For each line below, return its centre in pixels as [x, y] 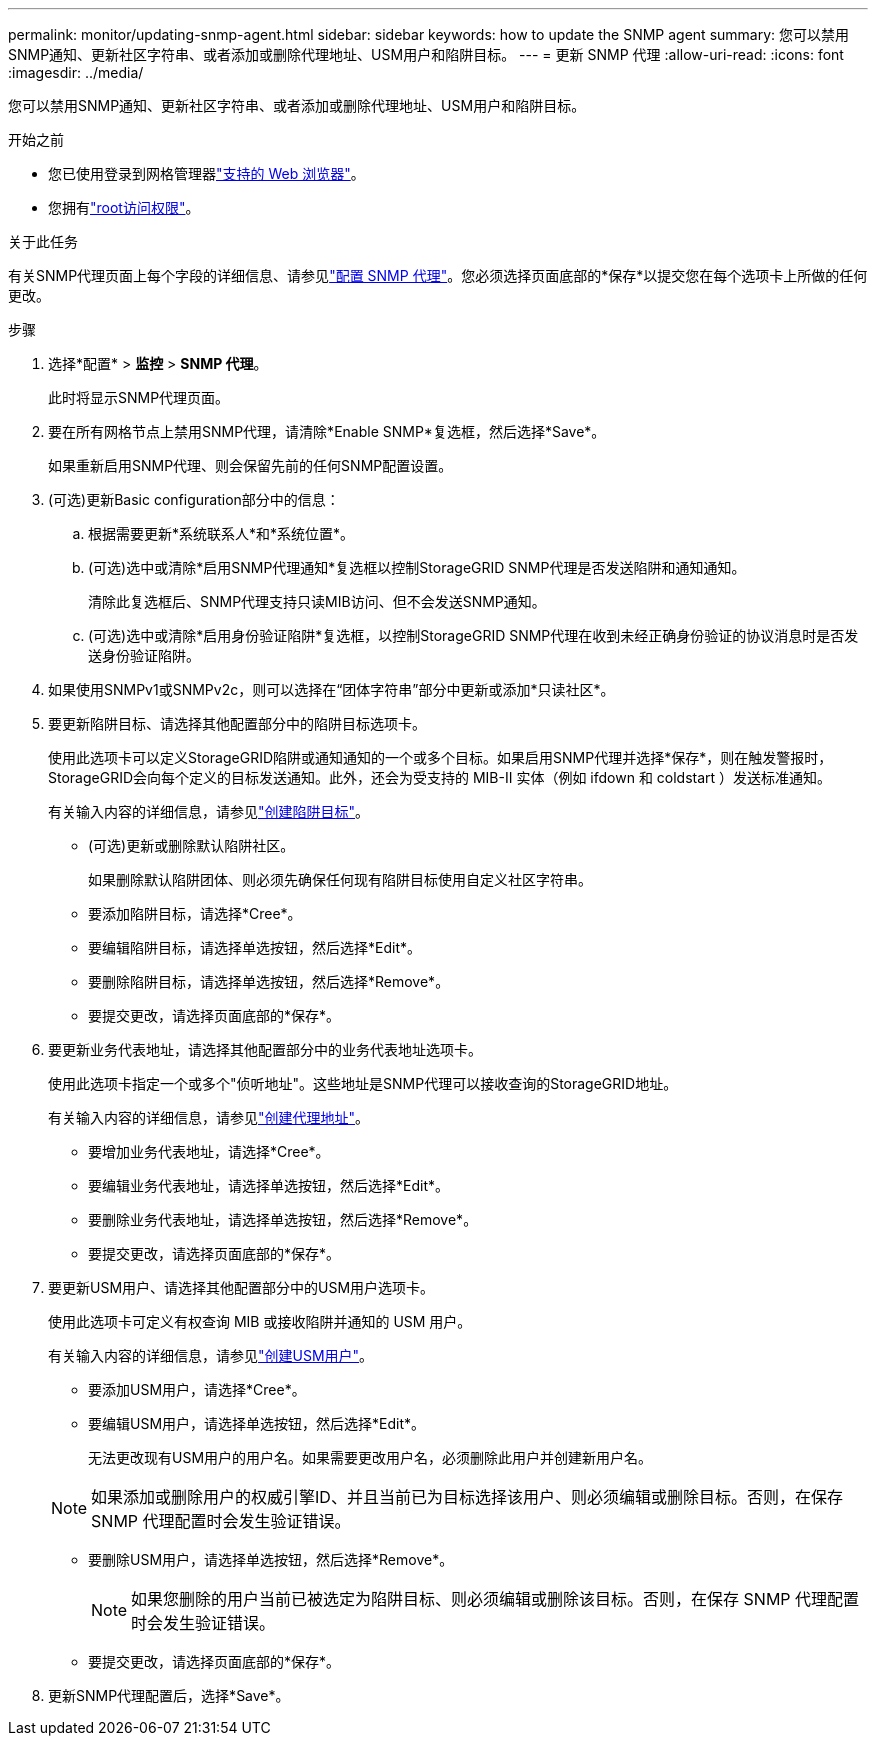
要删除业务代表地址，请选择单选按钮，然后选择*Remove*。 [283, 1219]
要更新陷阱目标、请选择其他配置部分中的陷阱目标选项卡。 [237, 723]
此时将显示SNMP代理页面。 [139, 397]
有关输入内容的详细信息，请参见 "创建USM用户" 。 [211, 1355]
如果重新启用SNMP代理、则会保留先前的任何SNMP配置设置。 [250, 465]
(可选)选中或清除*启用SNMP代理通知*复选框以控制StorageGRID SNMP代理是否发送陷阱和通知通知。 [417, 567]
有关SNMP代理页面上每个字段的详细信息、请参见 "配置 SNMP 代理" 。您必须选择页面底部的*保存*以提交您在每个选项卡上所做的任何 [438, 275]
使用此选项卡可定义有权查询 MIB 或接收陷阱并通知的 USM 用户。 [260, 1321]
